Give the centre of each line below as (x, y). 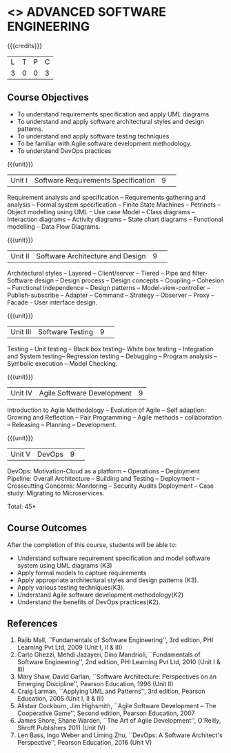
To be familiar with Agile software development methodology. (104, 143)
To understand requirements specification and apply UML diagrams (113, 114)
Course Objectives (48, 97)
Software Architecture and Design (91, 256)
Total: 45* (22, 506)
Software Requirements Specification (94, 180)
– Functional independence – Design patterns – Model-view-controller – (109, 287)
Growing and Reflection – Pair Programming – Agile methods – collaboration (114, 417)
